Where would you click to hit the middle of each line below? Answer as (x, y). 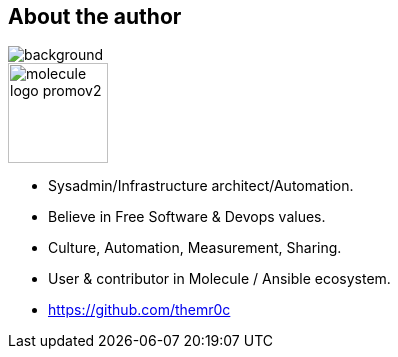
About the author (95, 16)
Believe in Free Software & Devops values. (187, 217)
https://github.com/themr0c (139, 310)
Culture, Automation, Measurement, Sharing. (195, 248)
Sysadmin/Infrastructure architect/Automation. (201, 186)
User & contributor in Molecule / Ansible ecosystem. (219, 279)
